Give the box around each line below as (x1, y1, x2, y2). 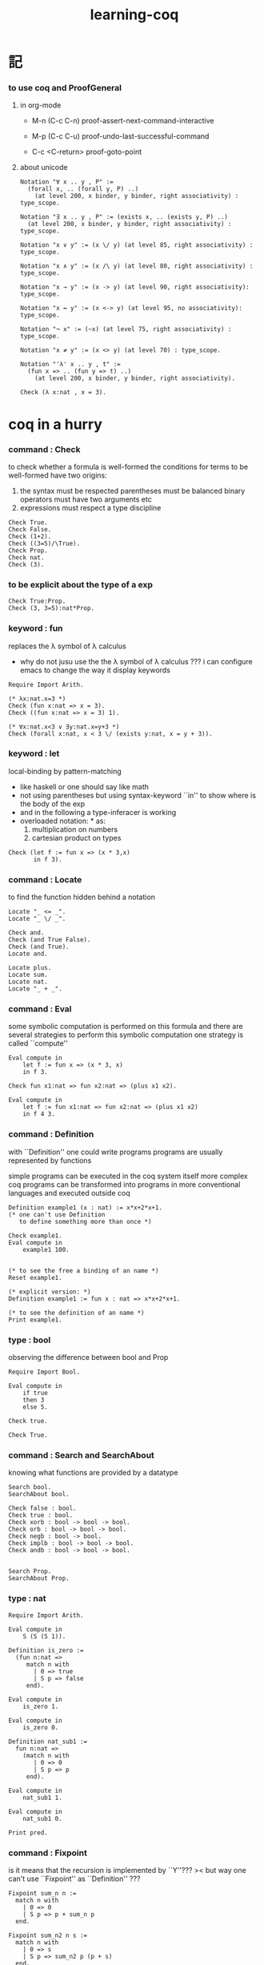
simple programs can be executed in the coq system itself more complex (8, 1171, 248, 1180)
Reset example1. (8, 1273, 62, 1281)
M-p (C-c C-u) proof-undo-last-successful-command (31, 131, 210, 141)
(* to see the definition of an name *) (8, 1309, 146, 1317)
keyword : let (8, 748, 60, 759)
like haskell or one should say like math (19, 781, 150, 791)
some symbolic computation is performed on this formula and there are (8, 1022, 243, 1031)
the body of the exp (19, 799, 86, 809)
